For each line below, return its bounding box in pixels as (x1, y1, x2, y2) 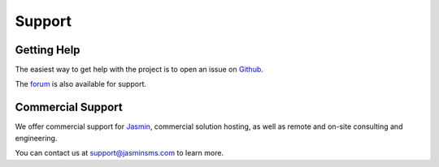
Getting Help (15, 43, 80, 57)
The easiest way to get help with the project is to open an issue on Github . (15, 65, 264, 75)
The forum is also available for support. (15, 79, 146, 89)
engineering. (15, 133, 58, 143)
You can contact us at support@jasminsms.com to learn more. (15, 148, 224, 158)
